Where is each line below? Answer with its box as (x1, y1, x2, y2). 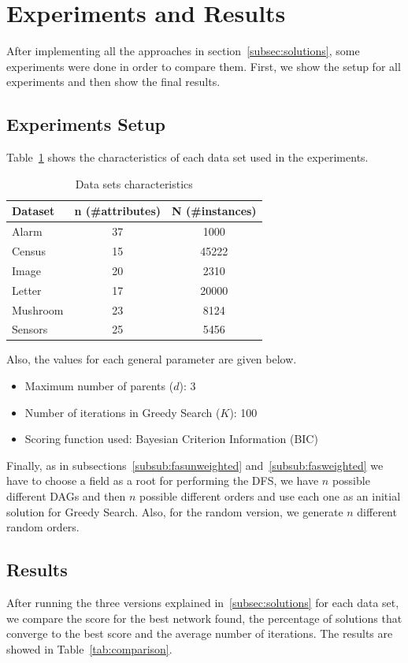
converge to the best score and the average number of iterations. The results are (6, 625, 393, 642)
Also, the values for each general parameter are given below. (6, 351, 297, 367)
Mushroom (12, 301, 64, 318)
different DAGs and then (6, 488, 126, 505)
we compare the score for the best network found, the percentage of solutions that (6, 609, 402, 626)
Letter (12, 281, 42, 298)
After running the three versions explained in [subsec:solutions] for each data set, (6, 594, 399, 610)
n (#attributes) (74, 203, 161, 219)
